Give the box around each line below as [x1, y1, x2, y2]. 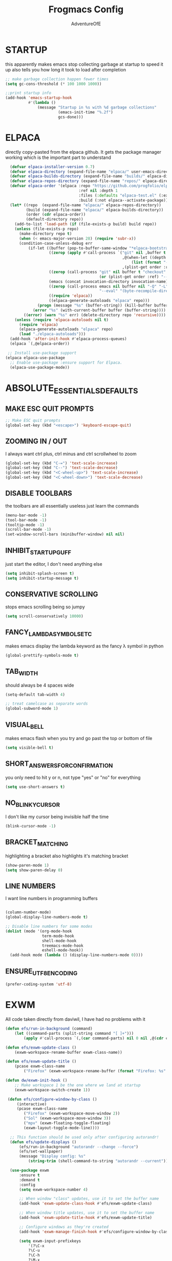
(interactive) [16, 1102, 47, 1107]
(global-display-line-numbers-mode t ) [5, 914, 88, 920]
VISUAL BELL [5, 720, 44, 730]
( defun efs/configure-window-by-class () [7, 1096, 97, 1102]
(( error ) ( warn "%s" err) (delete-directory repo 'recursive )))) [24, 312, 166, 317]
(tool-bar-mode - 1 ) [5, 517, 47, 523]
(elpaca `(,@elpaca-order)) [10, 341, 70, 346]
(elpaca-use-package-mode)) [10, 365, 70, 370]
